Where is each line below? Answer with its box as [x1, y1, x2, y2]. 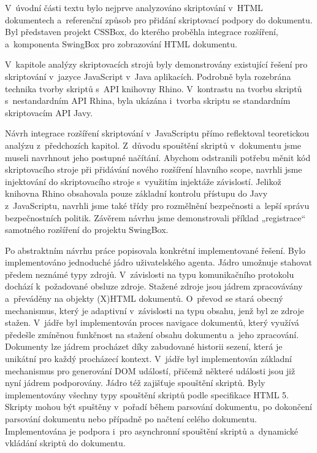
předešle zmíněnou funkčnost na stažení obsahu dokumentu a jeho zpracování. [5, 328, 299, 341]
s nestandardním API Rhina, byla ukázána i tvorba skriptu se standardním [5, 94, 291, 107]
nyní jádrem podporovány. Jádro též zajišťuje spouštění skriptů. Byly [5, 376, 265, 389]
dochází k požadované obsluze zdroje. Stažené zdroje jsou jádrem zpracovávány [5, 280, 303, 293]
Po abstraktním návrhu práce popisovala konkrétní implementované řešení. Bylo [5, 243, 306, 256]
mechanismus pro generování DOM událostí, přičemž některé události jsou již [5, 364, 296, 377]
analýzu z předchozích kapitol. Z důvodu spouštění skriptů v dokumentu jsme [5, 138, 302, 151]
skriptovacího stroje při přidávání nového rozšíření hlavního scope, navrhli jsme [5, 163, 302, 176]
